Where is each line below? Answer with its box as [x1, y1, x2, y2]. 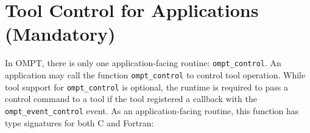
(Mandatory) [5, 21, 116, 46]
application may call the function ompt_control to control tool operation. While [5, 68, 306, 81]
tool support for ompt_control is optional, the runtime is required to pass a [5, 80, 288, 93]
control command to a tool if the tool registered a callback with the [5, 92, 257, 105]
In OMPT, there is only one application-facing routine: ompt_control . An [5, 56, 281, 69]
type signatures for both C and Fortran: [5, 116, 154, 129]
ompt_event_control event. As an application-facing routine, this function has [5, 104, 299, 117]
